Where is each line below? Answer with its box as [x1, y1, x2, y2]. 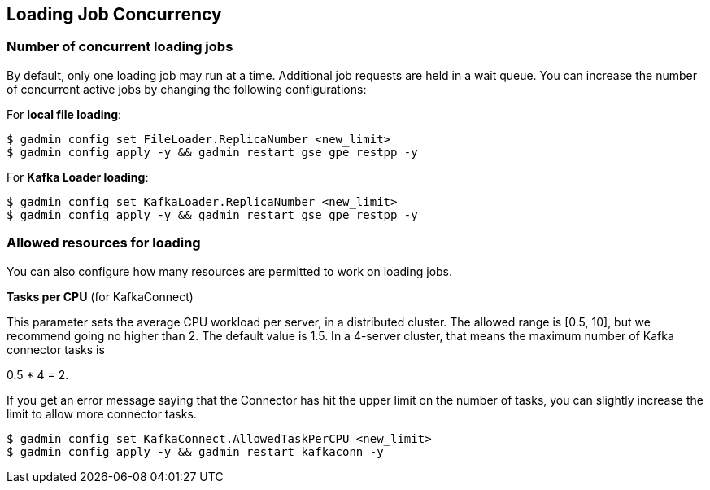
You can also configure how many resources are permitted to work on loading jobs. [7, 264, 453, 278]
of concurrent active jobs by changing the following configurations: [7, 81, 367, 96]
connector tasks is [7, 342, 105, 357]
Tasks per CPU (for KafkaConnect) [7, 289, 194, 304]
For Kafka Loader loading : [7, 169, 149, 184]
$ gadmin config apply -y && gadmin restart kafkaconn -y [7, 444, 384, 458]
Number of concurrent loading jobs [7, 38, 233, 55]
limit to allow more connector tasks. [7, 406, 197, 421]
